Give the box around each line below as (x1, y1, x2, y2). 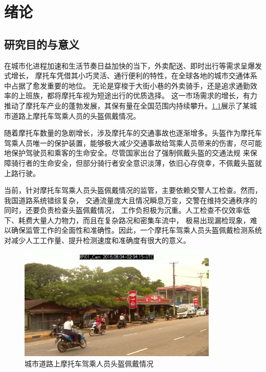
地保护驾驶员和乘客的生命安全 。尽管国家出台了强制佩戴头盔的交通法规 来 (4, 147, 250, 158)
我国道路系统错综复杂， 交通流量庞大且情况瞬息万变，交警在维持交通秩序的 (4, 194, 257, 205)
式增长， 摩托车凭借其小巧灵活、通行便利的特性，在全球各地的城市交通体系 (4, 70, 257, 81)
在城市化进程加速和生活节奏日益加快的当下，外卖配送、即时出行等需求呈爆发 (4, 60, 262, 71)
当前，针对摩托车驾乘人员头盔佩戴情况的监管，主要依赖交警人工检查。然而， (4, 185, 262, 195)
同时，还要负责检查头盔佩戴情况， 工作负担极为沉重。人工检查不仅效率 (4, 205, 243, 215)
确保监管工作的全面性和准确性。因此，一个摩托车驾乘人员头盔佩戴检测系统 (11, 225, 262, 235)
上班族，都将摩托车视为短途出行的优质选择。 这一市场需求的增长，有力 (18, 90, 257, 101)
